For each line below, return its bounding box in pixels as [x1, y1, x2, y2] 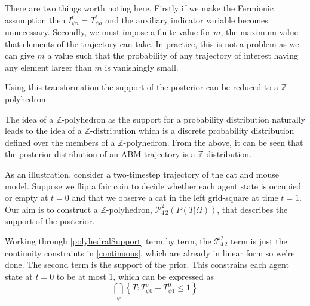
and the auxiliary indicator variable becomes [105, 13, 268, 26]
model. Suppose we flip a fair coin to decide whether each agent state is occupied [5, 179, 302, 192]
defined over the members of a [5, 136, 115, 148]
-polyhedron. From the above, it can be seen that [123, 136, 303, 148]
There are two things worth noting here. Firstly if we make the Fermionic [5, 2, 274, 14]
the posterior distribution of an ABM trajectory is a [5, 148, 195, 160]
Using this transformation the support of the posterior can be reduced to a [5, 81, 278, 93]
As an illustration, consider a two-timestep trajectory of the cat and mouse [5, 167, 280, 180]
